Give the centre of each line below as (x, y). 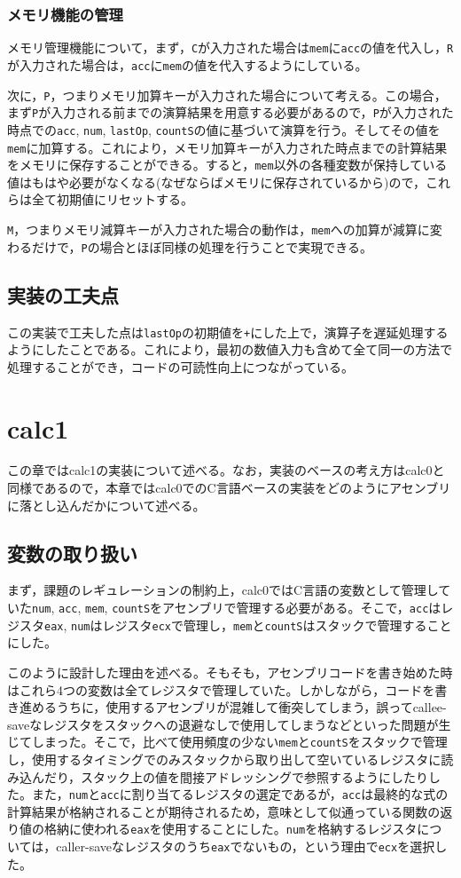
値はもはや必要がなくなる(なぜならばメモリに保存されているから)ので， (216, 182)
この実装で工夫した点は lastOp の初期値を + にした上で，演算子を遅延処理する (228, 332)
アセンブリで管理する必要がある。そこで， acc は (302, 608)
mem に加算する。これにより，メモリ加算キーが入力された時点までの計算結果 (227, 147)
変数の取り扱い (72, 553)
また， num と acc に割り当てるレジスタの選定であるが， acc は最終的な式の (240, 794)
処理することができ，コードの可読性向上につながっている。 (180, 366)
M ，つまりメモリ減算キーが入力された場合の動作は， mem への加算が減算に (219, 229)
